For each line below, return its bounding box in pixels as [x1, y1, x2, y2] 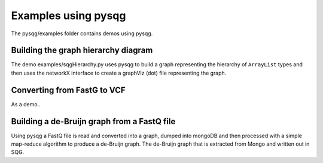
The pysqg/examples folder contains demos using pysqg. [11, 30, 153, 37]
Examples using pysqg [11, 9, 126, 22]
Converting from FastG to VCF [11, 85, 126, 95]
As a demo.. [11, 100, 41, 107]
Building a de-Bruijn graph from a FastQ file [11, 116, 176, 127]
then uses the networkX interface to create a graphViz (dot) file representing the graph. [11, 69, 227, 76]
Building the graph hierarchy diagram [11, 45, 153, 56]
